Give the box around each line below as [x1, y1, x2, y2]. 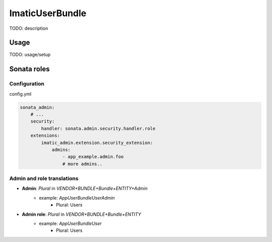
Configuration [9, 80, 45, 87]
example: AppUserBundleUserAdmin [39, 195, 115, 201]
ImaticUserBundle [9, 8, 87, 19]
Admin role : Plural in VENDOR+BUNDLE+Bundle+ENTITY [22, 211, 141, 217]
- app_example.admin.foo [62, 154, 124, 160]
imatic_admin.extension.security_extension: [41, 139, 153, 146]
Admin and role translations [9, 175, 79, 182]
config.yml [9, 91, 32, 97]
